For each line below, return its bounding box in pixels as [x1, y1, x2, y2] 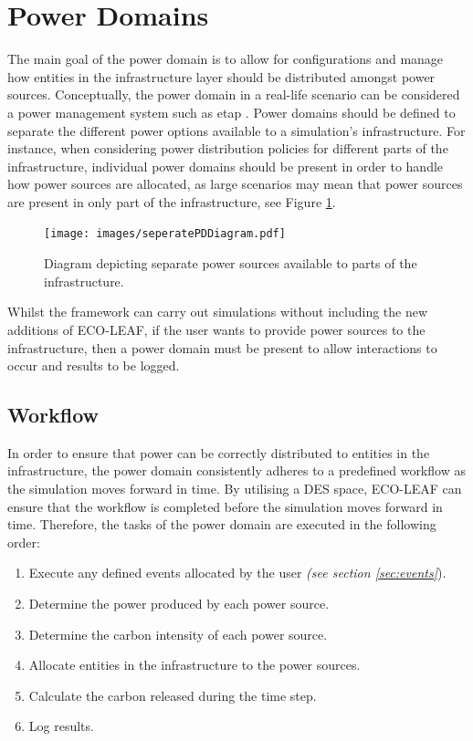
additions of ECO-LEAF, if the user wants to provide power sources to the [7, 319, 426, 339]
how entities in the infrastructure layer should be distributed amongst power [7, 67, 436, 86]
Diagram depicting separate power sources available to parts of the [44, 254, 417, 273]
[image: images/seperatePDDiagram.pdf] [44, 227, 286, 241]
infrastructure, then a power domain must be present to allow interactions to [7, 338, 437, 357]
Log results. [28, 716, 94, 736]
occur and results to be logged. [7, 356, 180, 375]
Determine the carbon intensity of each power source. [28, 624, 328, 643]
